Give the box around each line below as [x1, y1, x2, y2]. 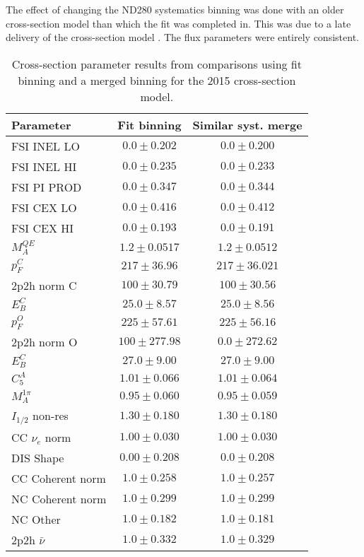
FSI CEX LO [11, 199, 77, 216]
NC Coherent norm [11, 490, 107, 507]
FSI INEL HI [11, 158, 77, 175]
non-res [33, 407, 69, 424]
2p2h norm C [11, 277, 77, 294]
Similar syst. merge [192, 116, 303, 133]
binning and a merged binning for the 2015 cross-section [18, 71, 296, 88]
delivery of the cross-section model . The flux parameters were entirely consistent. [6, 30, 359, 45]
